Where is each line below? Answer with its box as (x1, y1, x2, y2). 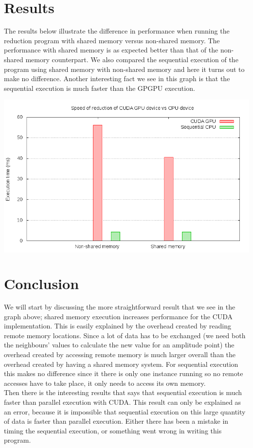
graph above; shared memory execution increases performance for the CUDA (4, 311, 233, 321)
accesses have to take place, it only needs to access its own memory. (4, 378, 206, 388)
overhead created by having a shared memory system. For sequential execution (4, 359, 238, 369)
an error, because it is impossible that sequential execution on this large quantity (4, 406, 246, 416)
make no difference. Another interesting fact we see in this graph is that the (4, 73, 230, 84)
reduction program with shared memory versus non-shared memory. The (4, 35, 220, 45)
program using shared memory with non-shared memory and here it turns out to (4, 64, 245, 74)
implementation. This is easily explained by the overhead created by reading (4, 321, 232, 331)
